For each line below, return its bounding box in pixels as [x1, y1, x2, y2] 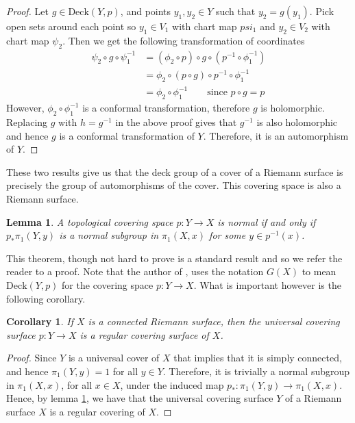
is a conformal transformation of [59, 128, 195, 142]
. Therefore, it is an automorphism [203, 128, 349, 142]
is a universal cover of [68, 350, 160, 365]
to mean [302, 264, 336, 279]
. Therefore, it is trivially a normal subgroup [162, 363, 350, 378]
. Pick [309, 4, 334, 18]
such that [215, 4, 256, 18]
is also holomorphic [256, 115, 338, 129]
